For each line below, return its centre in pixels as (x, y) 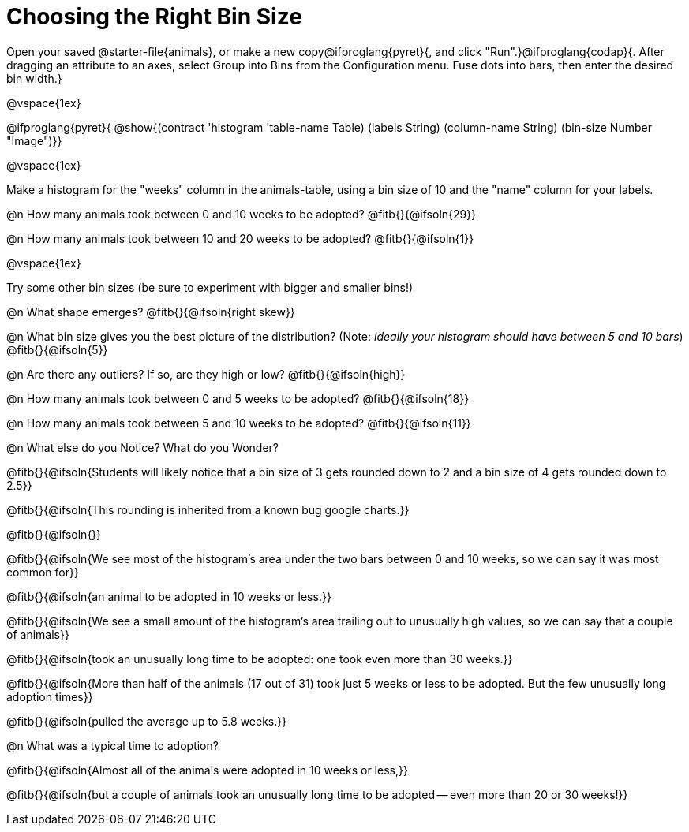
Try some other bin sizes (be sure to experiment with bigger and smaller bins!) (210, 287)
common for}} (43, 572)
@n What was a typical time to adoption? (112, 745)
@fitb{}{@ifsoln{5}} (57, 349)
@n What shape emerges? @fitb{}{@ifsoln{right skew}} (151, 312)
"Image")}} (34, 140)
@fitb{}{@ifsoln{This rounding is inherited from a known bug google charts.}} (208, 509)
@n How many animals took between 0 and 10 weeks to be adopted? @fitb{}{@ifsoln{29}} (242, 214)
